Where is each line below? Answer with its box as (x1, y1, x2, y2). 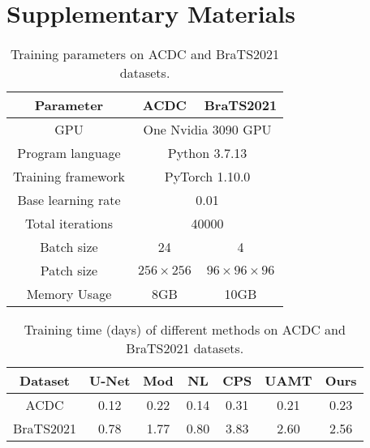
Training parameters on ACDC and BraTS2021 (11, 45, 280, 64)
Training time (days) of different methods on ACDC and (24, 320, 346, 339)
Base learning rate (17, 190, 121, 210)
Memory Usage (26, 284, 112, 304)
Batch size (40, 237, 98, 257)
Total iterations (24, 214, 114, 233)
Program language (17, 143, 121, 163)
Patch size (40, 261, 98, 280)
